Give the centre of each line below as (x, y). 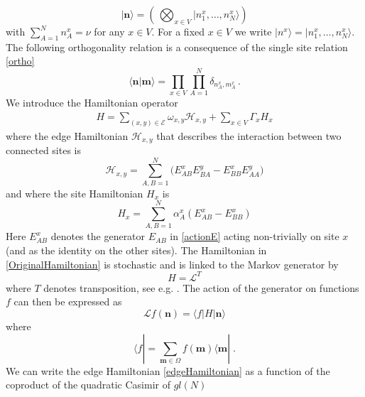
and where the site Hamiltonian (75, 193)
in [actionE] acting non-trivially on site (255, 236)
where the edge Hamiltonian (67, 135)
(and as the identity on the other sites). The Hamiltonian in (136, 250)
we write (253, 31)
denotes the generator (98, 236)
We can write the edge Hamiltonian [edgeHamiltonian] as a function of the (168, 370)
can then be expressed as (68, 301)
